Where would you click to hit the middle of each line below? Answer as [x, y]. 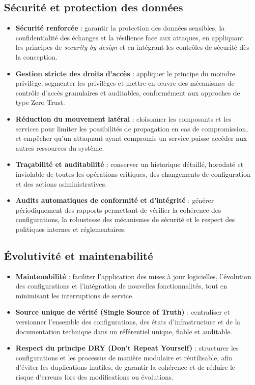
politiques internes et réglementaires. [71, 229]
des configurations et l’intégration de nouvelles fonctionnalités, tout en [121, 286]
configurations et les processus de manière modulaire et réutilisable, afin [124, 357]
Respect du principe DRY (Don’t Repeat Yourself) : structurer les [127, 348]
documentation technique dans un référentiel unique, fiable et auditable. [124, 331]
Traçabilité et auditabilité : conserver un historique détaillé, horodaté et [129, 164]
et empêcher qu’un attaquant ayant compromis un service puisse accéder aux [131, 138]
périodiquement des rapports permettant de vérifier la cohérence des [118, 209]
